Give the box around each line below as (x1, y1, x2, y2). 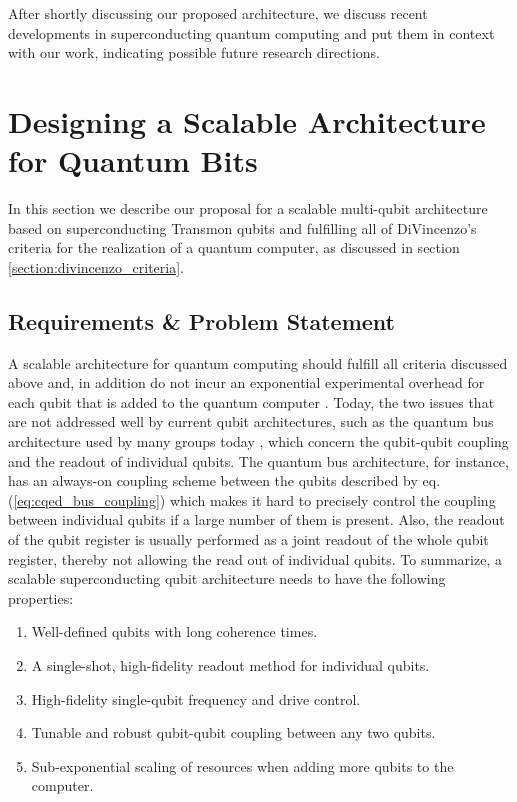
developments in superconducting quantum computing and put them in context (8, 22, 495, 43)
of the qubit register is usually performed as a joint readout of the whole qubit (8, 529, 489, 550)
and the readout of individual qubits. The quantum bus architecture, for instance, (8, 450, 509, 471)
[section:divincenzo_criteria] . (8, 256, 184, 277)
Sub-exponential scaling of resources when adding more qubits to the (31, 755, 454, 776)
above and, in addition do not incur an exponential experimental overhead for (8, 372, 485, 393)
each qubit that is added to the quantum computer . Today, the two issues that (8, 391, 495, 412)
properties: (8, 587, 74, 608)
